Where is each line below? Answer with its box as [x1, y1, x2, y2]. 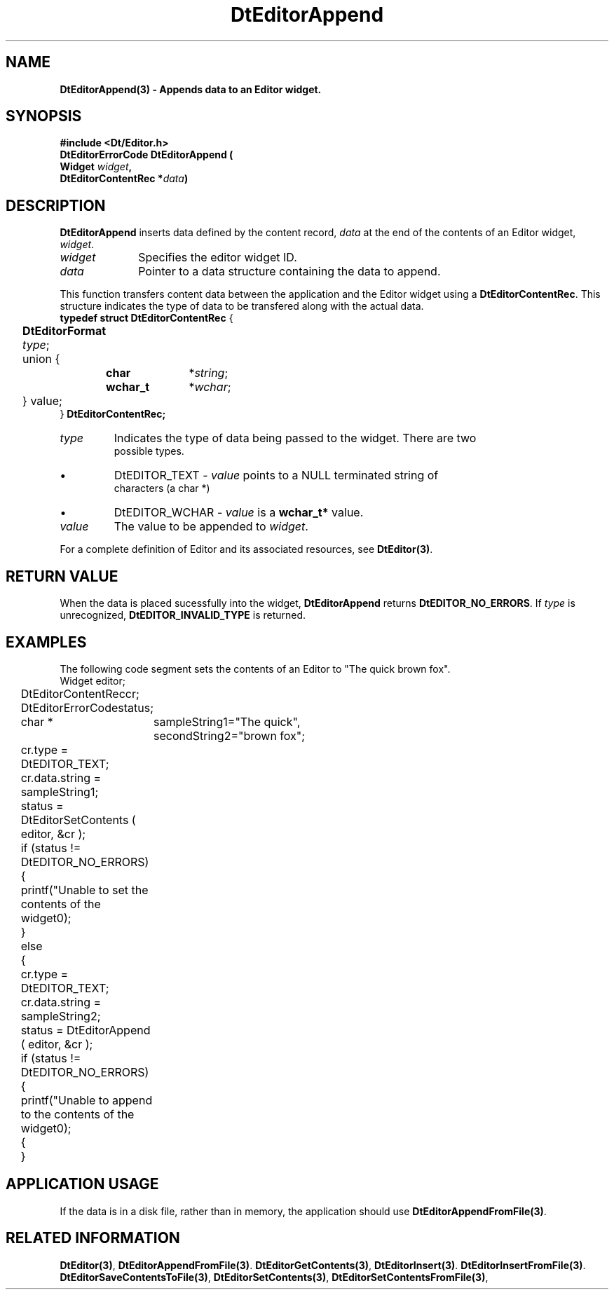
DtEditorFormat [22, 324, 107, 338]
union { [22, 352, 60, 366]
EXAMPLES [6, 633, 87, 651]
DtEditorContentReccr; [20, 686, 139, 701]
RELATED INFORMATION [6, 1229, 180, 1247]
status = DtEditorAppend [20, 1022, 151, 1037]
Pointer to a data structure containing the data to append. [138, 264, 441, 279]
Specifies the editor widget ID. [138, 250, 297, 265]
